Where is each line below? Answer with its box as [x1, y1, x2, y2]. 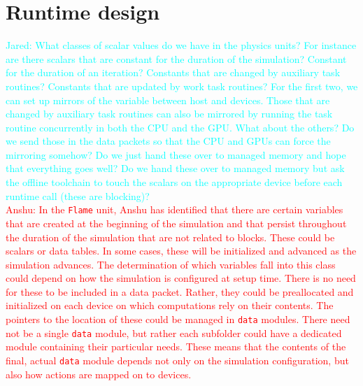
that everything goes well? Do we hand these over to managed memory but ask [6, 161, 345, 176]
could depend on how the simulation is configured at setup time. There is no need [6, 271, 356, 285]
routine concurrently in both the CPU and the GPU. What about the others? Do [6, 120, 355, 134]
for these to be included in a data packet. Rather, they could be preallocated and [6, 284, 354, 299]
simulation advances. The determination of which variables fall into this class [6, 257, 336, 271]
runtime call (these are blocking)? [6, 188, 150, 203]
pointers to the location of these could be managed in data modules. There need [6, 312, 350, 327]
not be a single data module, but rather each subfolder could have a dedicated [6, 325, 342, 340]
